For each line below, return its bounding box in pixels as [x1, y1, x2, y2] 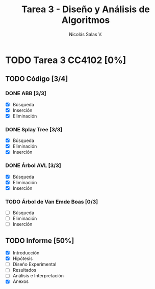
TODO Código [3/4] [5, 75, 68, 83]
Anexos [12, 278, 29, 284]
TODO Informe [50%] [5, 236, 74, 245]
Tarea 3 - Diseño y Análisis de [21, 4, 150, 15]
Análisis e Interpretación [12, 273, 64, 279]
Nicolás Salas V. [68, 31, 103, 37]
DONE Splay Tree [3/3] [5, 126, 63, 133]
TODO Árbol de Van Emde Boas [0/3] [5, 198, 98, 205]
